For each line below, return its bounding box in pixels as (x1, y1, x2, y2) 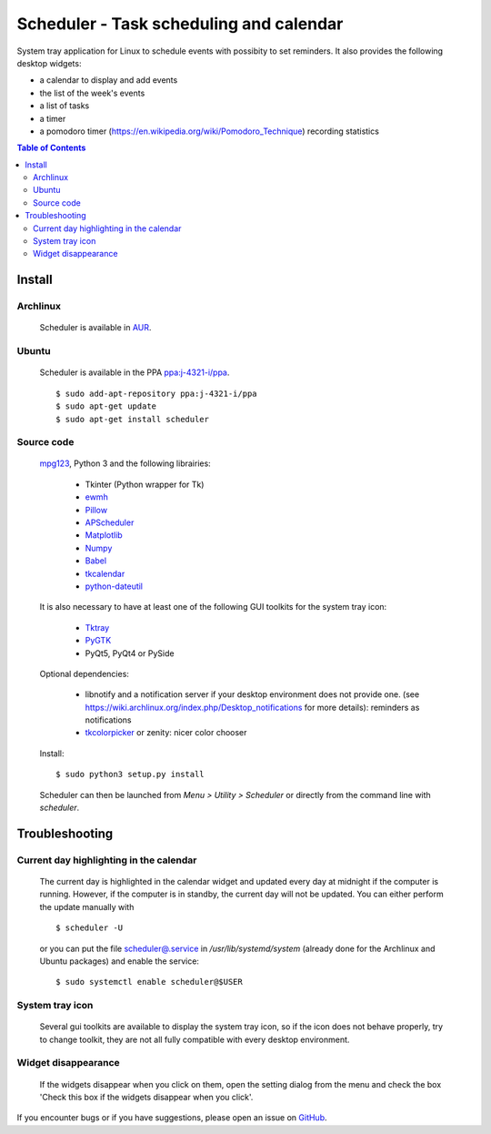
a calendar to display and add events (39, 75, 178, 86)
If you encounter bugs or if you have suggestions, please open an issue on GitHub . (16, 1112, 327, 1123)
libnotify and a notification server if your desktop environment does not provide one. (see (85, 689, 420, 700)
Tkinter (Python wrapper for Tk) (85, 479, 205, 490)
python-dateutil (85, 581, 144, 592)
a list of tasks (39, 100, 90, 111)
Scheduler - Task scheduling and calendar (16, 14, 344, 34)
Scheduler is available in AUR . (39, 322, 152, 333)
